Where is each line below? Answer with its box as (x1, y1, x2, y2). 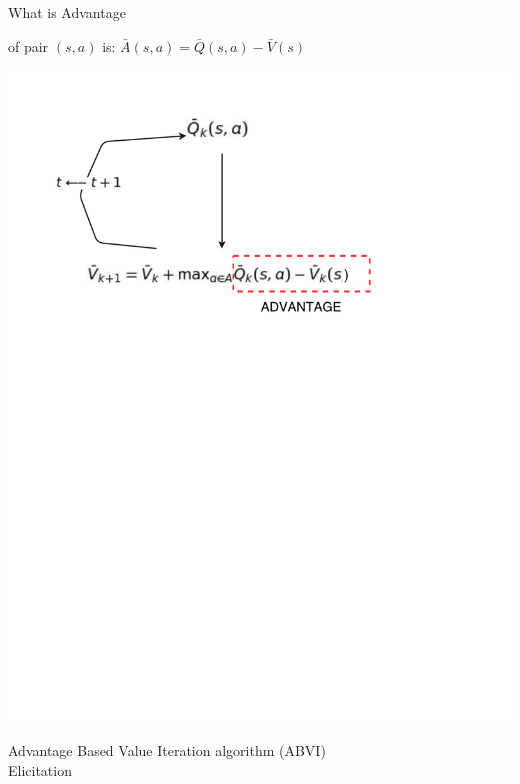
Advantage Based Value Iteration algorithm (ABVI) (8, 740, 326, 761)
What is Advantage (8, 2, 126, 22)
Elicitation (8, 759, 72, 780)
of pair (8, 35, 49, 56)
